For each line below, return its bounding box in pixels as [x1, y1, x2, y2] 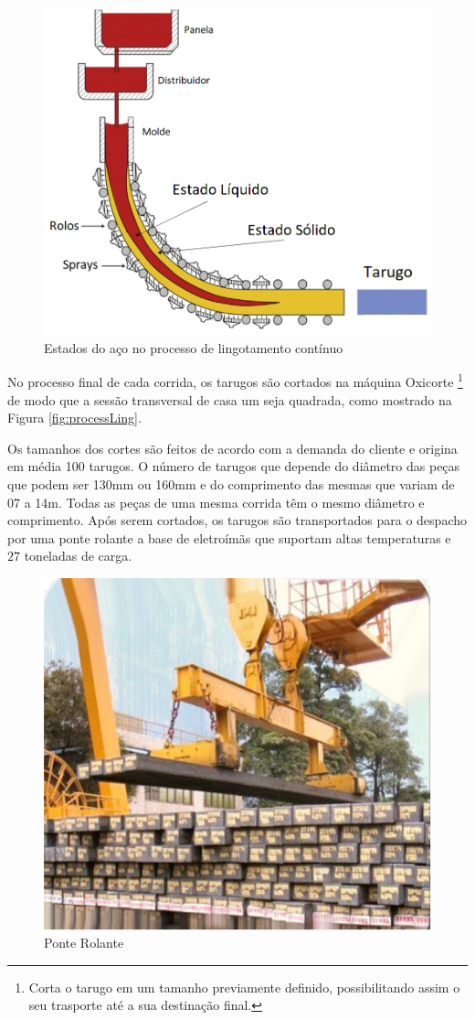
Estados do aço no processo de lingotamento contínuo [44, 338, 343, 357]
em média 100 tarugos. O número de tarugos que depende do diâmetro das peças [7, 456, 460, 476]
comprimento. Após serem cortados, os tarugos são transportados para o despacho [7, 510, 467, 530]
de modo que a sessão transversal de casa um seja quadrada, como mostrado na [7, 390, 452, 409]
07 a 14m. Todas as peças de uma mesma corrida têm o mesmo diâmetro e [7, 492, 425, 511]
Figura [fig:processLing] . [7, 408, 142, 427]
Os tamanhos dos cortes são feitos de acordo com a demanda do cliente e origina [7, 438, 458, 457]
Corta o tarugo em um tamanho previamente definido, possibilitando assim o [28, 977, 460, 996]
